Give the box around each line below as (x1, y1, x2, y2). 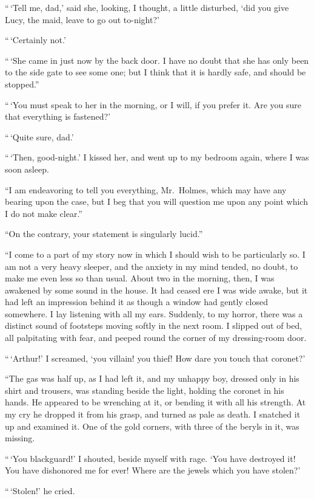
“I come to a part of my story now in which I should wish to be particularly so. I (5, 247, 306, 260)
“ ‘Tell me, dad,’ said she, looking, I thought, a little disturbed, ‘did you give (5, 1, 289, 13)
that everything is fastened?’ (5, 110, 111, 123)
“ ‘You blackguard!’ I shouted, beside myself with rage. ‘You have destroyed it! (5, 452, 296, 464)
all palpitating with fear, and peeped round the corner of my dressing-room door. (5, 331, 307, 344)
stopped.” (5, 77, 39, 90)
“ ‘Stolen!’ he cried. (5, 484, 75, 497)
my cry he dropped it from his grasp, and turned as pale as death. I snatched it (5, 408, 301, 421)
